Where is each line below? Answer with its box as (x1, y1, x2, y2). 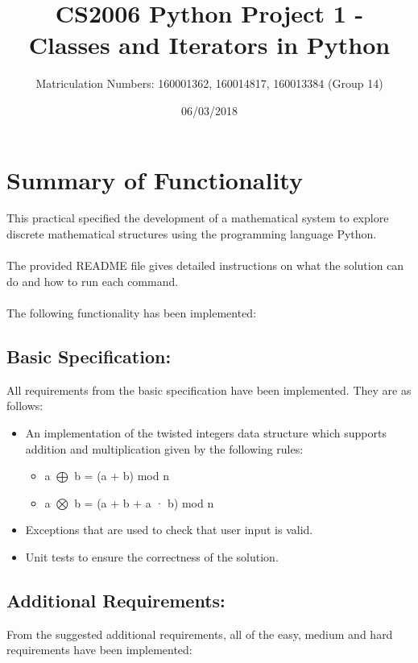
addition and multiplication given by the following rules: (25, 440, 304, 457)
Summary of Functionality (6, 163, 303, 196)
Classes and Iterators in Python (28, 28, 391, 61)
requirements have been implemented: (6, 641, 192, 658)
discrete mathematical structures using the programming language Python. (6, 226, 377, 242)
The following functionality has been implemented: (6, 305, 257, 321)
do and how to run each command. (6, 272, 179, 289)
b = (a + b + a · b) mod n (74, 494, 214, 511)
